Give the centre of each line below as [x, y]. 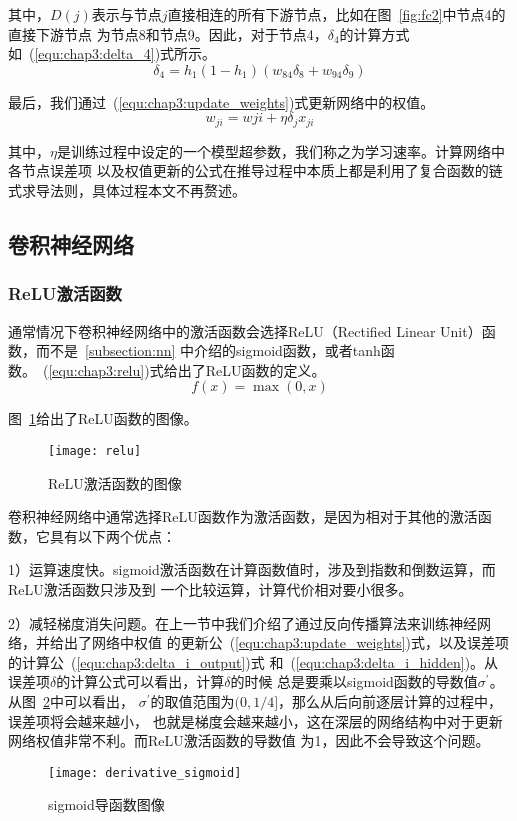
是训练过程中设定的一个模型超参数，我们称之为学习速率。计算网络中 [280, 150]
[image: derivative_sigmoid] [145, 772]
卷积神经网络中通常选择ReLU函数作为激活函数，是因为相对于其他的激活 [243, 516]
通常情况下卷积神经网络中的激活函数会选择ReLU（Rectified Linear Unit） [245, 330]
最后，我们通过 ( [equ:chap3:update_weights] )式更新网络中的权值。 [221, 101]
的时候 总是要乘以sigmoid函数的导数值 [354, 681]
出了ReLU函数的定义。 [251, 369]
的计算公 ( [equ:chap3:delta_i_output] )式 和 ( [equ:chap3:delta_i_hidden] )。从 [253, 661]
